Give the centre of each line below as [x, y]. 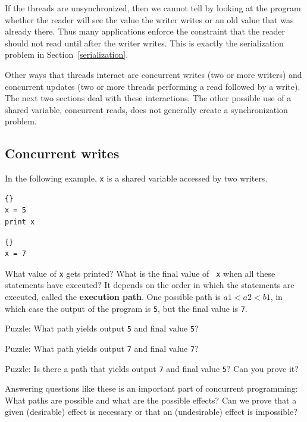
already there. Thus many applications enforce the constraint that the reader [145, 31]
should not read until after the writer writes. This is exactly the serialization [144, 43]
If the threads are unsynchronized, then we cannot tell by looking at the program [153, 8]
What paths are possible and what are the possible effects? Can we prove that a [151, 400]
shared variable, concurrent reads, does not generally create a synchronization [146, 109]
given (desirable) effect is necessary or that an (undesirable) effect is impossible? [151, 412]
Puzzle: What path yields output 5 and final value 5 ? [102, 328]
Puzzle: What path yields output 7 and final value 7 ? [102, 348]
